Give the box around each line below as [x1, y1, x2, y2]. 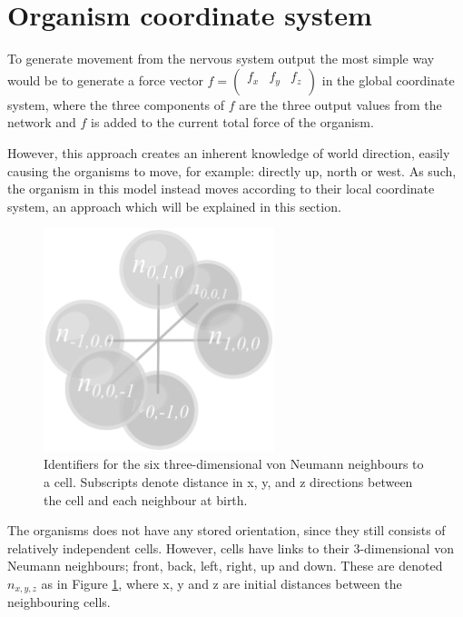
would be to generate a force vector [7, 70, 203, 89]
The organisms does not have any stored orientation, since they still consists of [7, 521, 446, 540]
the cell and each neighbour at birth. [44, 490, 248, 509]
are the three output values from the [239, 95, 442, 114]
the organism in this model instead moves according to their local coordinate [7, 179, 435, 198]
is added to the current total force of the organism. [91, 113, 374, 132]
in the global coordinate [321, 70, 455, 89]
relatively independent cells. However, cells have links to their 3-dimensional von [7, 538, 454, 557]
